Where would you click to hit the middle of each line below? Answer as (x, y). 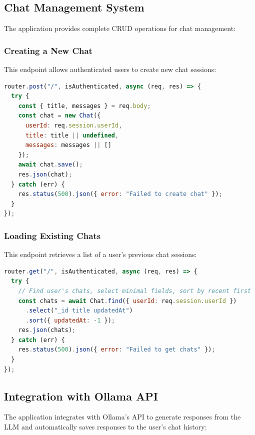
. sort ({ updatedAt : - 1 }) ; (70, 320)
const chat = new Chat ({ (59, 116)
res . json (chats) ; (47, 330)
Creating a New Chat (48, 50)
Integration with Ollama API (81, 396)
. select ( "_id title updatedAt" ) (79, 311)
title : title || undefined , (72, 135)
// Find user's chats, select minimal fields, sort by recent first (134, 291)
